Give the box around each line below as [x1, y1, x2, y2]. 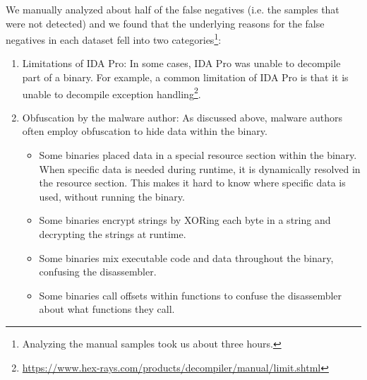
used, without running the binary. [39, 189, 185, 203]
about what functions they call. [39, 302, 175, 316]
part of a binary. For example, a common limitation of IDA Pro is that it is [22, 70, 349, 85]
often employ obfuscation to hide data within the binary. [22, 124, 267, 138]
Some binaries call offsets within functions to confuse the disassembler [39, 287, 342, 302]
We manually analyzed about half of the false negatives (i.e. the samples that [6, 2, 339, 16]
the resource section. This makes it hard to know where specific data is [39, 175, 346, 190]
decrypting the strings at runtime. [39, 227, 186, 242]
